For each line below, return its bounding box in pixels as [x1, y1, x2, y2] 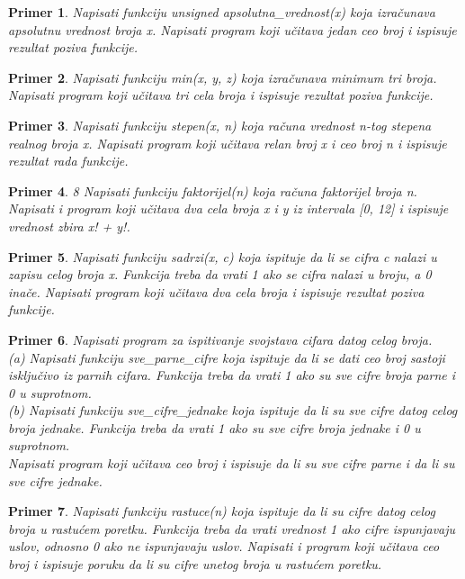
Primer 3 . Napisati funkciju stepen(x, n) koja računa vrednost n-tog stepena [8, 115, 432, 134]
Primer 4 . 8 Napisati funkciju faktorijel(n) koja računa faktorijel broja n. [8, 181, 417, 200]
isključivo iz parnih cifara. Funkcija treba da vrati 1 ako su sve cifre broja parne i [8, 366, 456, 384]
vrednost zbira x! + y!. [8, 216, 130, 235]
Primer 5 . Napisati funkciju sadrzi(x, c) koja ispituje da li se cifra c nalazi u [8, 247, 437, 266]
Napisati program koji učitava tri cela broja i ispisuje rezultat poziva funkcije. [8, 86, 434, 104]
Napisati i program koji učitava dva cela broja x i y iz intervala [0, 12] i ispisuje [8, 199, 449, 218]
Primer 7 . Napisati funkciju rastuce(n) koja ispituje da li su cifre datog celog [8, 502, 435, 520]
